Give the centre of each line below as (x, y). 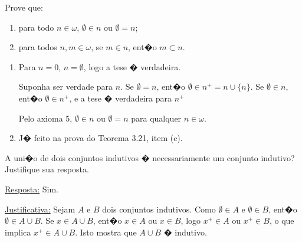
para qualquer (156, 118)
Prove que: (24, 7)
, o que (282, 220)
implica (18, 232)
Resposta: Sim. (32, 189)
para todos (38, 47)
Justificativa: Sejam (40, 209)
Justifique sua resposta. (47, 169)
